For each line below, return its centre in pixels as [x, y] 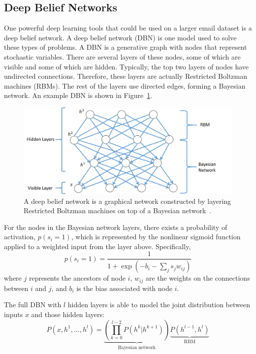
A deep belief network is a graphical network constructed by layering [128, 201]
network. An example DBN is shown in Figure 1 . [78, 95]
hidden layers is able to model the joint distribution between [159, 305]
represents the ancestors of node [77, 278]
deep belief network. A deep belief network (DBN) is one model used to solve [120, 37]
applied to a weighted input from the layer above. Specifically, [97, 246]
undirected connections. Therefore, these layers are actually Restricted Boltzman [126, 76]
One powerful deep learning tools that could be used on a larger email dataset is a [128, 28]
